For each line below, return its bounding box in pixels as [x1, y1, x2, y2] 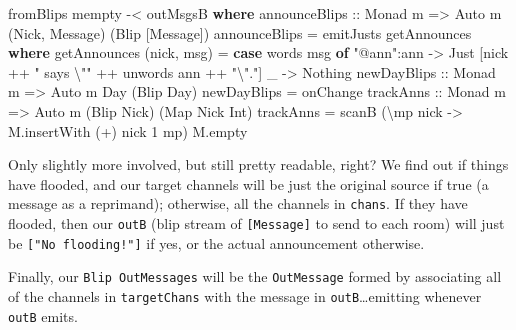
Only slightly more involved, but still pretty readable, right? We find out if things [8, 154, 509, 175]
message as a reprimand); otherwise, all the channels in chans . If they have [8, 193, 468, 214]
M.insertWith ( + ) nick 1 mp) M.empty [8, 120, 248, 141]
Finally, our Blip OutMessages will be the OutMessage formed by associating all [8, 266, 502, 287]
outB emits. [8, 305, 78, 326]
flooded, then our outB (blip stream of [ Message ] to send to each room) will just [8, 213, 505, 233]
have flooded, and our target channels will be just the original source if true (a [8, 173, 489, 194]
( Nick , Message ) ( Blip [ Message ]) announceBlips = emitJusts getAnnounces [8, 22, 472, 43]
